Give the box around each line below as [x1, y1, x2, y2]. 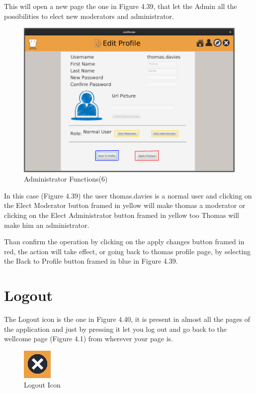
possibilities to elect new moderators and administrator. [4, 10, 174, 21]
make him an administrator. [4, 219, 89, 230]
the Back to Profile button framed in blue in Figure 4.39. [4, 256, 178, 266]
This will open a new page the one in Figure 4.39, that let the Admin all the [4, 1, 237, 11]
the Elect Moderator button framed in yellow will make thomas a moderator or [4, 200, 246, 210]
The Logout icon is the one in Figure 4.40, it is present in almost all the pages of [4, 314, 251, 324]
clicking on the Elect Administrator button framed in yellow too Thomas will [4, 209, 239, 220]
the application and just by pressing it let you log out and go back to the [4, 323, 227, 334]
